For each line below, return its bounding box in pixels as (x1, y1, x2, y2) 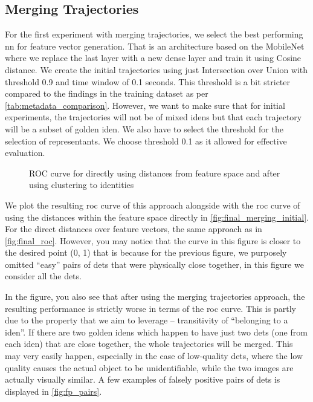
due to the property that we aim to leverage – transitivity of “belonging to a (5, 314, 288, 326)
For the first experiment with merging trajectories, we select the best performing (5, 28, 303, 41)
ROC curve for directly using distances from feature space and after (29, 166, 280, 179)
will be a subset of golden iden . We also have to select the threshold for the (5, 122, 283, 135)
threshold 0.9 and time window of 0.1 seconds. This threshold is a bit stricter (5, 75, 291, 88)
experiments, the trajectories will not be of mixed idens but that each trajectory (5, 111, 302, 123)
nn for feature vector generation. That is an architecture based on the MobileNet (5, 39, 305, 52)
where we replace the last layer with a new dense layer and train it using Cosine (5, 51, 302, 64)
